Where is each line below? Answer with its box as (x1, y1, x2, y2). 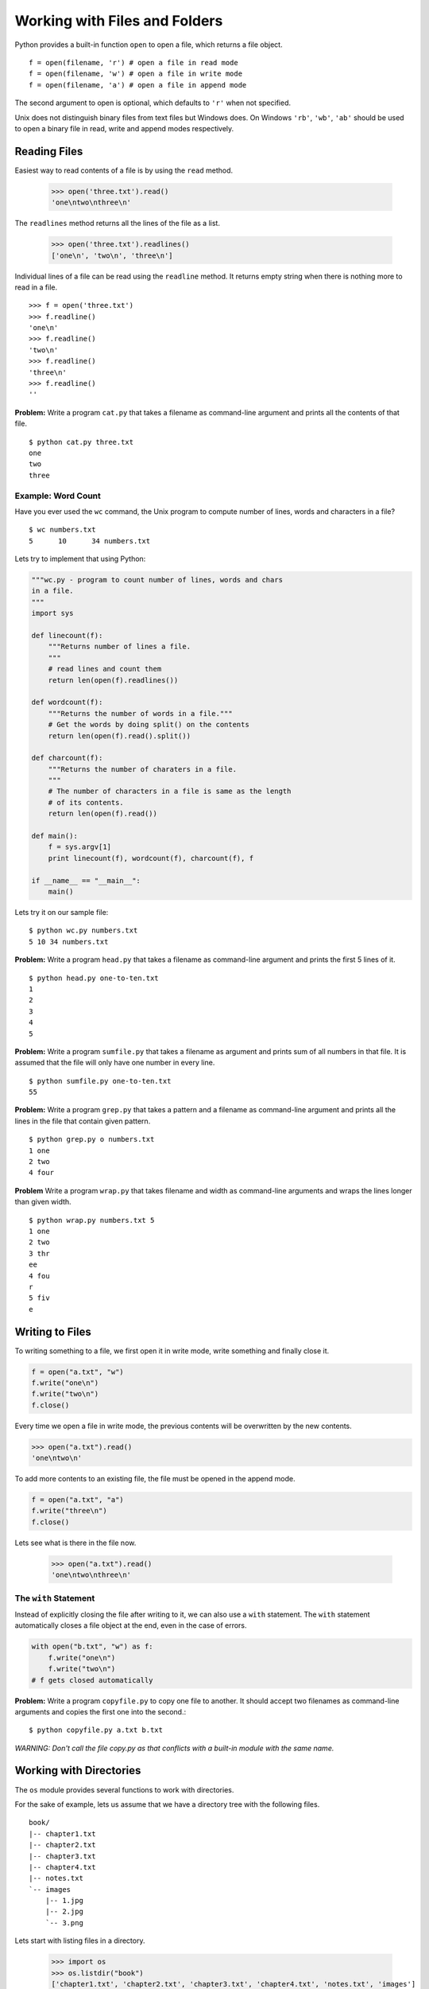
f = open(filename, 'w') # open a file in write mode (29, 69, 242, 79)
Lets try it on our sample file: (14, 907, 109, 917)
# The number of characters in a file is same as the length (48, 787, 292, 796)
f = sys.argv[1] (48, 843, 111, 851)
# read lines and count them (48, 664, 162, 674)
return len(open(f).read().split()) (48, 731, 191, 740)
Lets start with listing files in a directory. (14, 1936, 145, 1945)
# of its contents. (48, 798, 125, 807)
